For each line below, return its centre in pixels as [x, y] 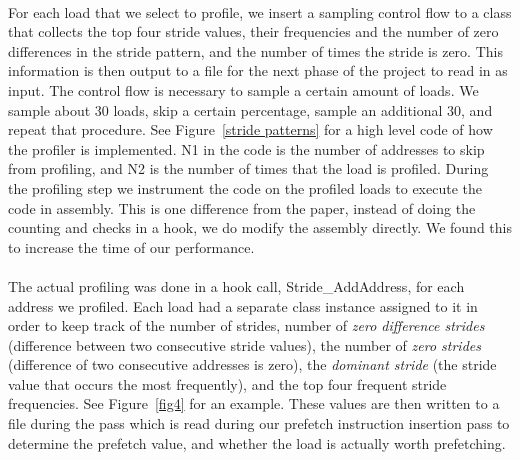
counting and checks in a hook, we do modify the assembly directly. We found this [260, 227]
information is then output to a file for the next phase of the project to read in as [258, 70]
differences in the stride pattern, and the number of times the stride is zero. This [255, 50]
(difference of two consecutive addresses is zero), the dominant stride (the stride [252, 364]
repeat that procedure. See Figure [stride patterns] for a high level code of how [250, 129]
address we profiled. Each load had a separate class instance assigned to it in [243, 305]
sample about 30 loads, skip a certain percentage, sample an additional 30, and [250, 109]
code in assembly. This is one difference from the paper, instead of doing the [242, 207]
